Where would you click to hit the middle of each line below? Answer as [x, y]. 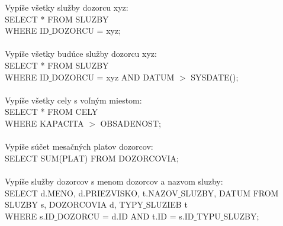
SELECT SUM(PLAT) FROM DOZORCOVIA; [92, 158]
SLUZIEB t [167, 204]
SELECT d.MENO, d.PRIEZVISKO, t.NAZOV [91, 193]
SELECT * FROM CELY [52, 112]
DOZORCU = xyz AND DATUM [113, 77]
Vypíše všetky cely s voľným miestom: [73, 100]
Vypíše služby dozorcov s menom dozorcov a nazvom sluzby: [114, 181]
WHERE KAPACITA [44, 123]
